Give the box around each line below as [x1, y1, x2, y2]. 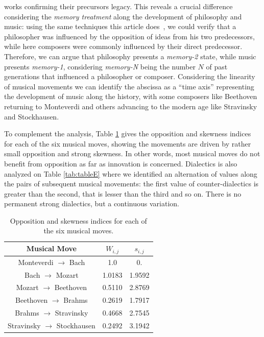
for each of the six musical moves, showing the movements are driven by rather [4, 138, 251, 149]
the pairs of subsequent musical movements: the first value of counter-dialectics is [4, 178, 259, 189]
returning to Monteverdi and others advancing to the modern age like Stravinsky [4, 101, 257, 111]
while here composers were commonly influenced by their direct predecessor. [4, 41, 243, 52]
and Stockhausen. [4, 111, 59, 122]
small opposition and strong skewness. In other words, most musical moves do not [4, 148, 260, 159]
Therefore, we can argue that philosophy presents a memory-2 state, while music [4, 51, 256, 61]
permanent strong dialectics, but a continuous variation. [4, 198, 179, 209]
